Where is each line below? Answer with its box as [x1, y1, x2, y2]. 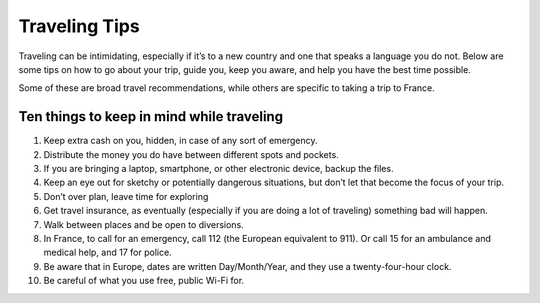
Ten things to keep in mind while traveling [18, 108, 284, 125]
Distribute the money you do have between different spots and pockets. [43, 148, 339, 160]
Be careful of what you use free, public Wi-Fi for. [43, 275, 245, 287]
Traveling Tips [18, 15, 140, 37]
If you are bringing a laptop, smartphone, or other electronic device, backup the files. [43, 163, 394, 175]
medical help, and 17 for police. [43, 246, 172, 259]
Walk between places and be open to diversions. [43, 218, 244, 230]
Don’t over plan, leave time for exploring [43, 190, 209, 202]
